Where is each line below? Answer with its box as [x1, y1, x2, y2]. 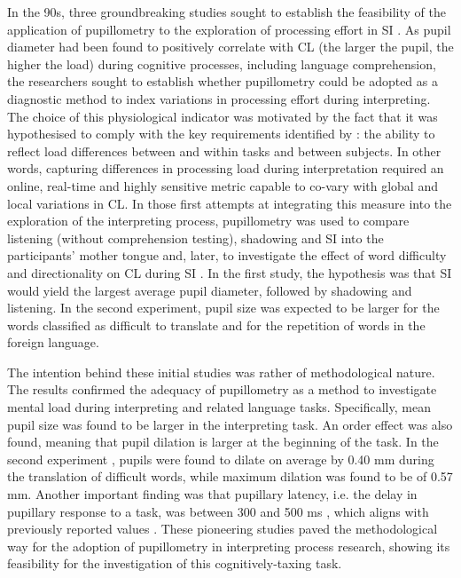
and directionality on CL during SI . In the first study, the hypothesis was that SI [7, 263, 452, 281]
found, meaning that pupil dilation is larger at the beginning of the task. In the [7, 432, 439, 451]
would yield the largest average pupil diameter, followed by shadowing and [7, 281, 412, 299]
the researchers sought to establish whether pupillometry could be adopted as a [7, 72, 438, 91]
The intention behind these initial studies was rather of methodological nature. [7, 362, 435, 381]
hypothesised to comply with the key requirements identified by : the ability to [7, 124, 435, 143]
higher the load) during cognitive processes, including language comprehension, [7, 54, 436, 73]
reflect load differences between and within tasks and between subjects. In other [7, 141, 441, 160]
